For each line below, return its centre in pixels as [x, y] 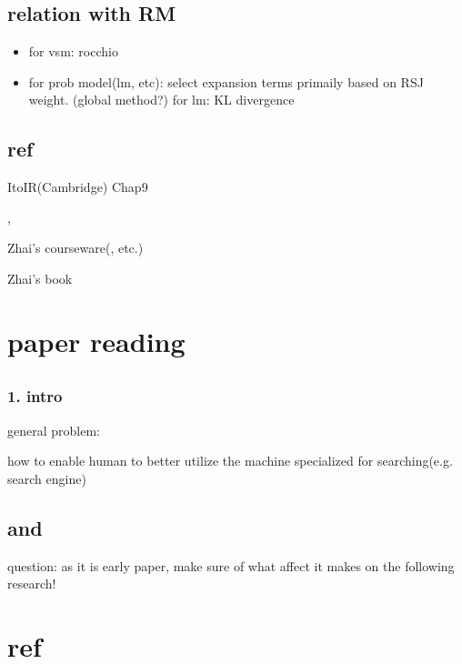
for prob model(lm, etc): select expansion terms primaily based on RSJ [226, 81]
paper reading [96, 341]
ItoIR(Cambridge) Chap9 [78, 187]
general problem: [54, 430]
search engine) [47, 478]
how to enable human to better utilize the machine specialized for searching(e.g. [230, 461]
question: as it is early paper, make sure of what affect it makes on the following [231, 565]
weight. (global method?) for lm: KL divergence [161, 100]
